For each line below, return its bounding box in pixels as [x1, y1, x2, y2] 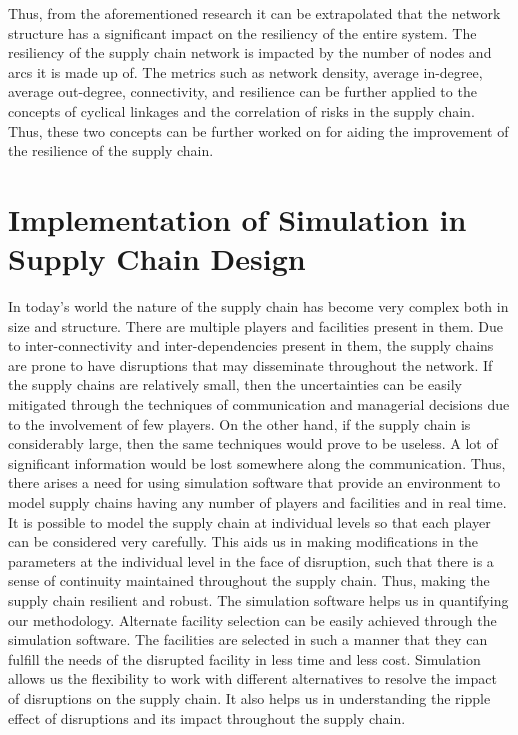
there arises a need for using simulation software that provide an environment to [8, 472, 501, 493]
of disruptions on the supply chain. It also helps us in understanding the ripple [8, 687, 491, 708]
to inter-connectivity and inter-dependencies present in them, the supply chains [8, 335, 494, 356]
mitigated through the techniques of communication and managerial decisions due [8, 394, 510, 415]
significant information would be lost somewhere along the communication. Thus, [8, 452, 506, 473]
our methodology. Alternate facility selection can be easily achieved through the [8, 609, 497, 630]
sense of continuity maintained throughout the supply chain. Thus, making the [8, 570, 490, 591]
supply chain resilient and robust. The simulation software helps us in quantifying [8, 589, 509, 610]
